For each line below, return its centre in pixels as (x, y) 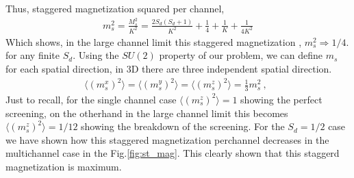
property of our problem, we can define (241, 55)
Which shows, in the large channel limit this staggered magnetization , (154, 41)
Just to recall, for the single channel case (91, 99)
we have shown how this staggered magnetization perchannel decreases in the (167, 139)
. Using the (96, 55)
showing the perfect (281, 99)
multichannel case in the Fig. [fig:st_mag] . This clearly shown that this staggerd (173, 153)
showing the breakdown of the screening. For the (183, 126)
